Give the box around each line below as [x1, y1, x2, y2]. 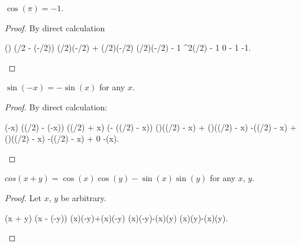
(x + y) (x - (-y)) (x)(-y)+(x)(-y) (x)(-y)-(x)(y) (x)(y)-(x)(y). [5, 211, 228, 224]
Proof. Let [5, 191, 41, 204]
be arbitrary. [60, 191, 106, 204]
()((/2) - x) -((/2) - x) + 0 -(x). [5, 132, 119, 145]
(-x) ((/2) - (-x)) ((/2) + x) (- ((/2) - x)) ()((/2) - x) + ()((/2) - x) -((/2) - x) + [5, 120, 297, 133]
